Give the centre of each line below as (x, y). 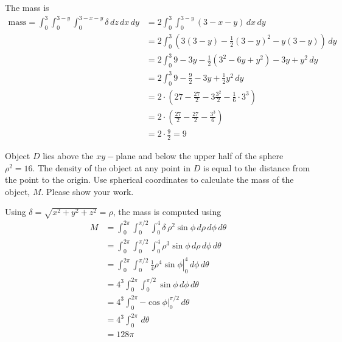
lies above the (68, 156)
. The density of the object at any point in (112, 167)
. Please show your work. (87, 191)
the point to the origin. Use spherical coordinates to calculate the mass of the (149, 180)
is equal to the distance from (256, 167)
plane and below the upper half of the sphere (200, 156)
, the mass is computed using (167, 212)
